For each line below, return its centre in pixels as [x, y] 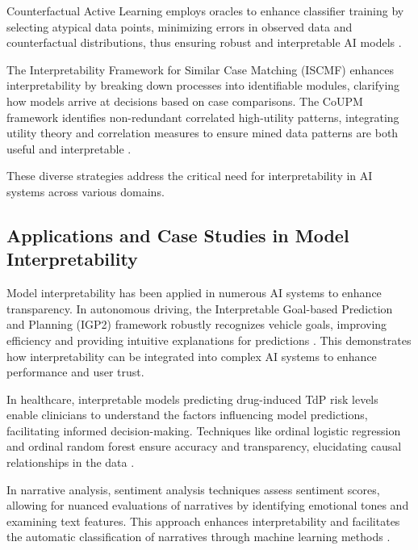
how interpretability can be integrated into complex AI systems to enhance [192, 356]
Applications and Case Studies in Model [178, 235]
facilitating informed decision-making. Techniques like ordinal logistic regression [204, 430]
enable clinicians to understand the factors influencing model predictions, [187, 415]
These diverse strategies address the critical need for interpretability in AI [190, 176]
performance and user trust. [75, 372]
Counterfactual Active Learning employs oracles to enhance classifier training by [205, 10]
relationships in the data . [71, 462]
